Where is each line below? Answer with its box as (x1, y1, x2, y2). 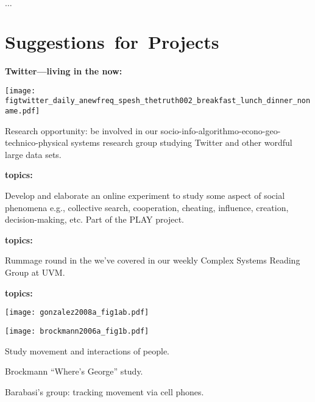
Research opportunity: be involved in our (5, 124, 158, 137)
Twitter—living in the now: (5, 65, 122, 77)
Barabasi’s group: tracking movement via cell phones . (5, 385, 204, 398)
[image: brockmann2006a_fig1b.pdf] (5, 326, 149, 336)
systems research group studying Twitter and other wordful (71, 136, 292, 149)
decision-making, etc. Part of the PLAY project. (5, 213, 184, 226)
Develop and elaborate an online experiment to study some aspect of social (5, 189, 285, 202)
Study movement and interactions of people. (5, 344, 170, 357)
